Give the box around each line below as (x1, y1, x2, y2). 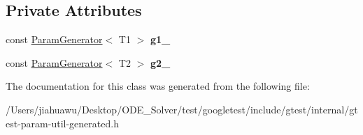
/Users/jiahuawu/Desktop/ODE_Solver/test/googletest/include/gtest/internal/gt (6, 102, 358, 116)
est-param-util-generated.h (6, 116, 119, 130)
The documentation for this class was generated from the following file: (6, 79, 310, 93)
